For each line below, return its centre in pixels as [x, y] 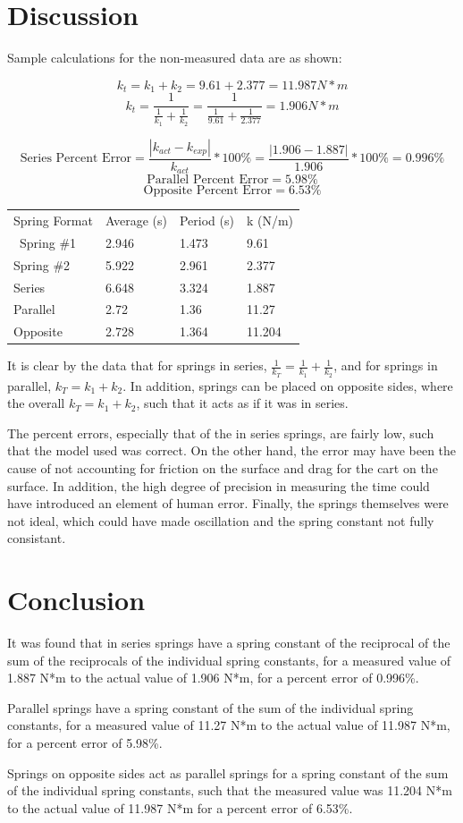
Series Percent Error [76, 159]
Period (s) [206, 221]
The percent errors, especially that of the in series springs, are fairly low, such [221, 433]
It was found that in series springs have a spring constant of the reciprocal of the [229, 643]
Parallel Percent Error [208, 180]
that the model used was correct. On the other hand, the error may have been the [232, 450]
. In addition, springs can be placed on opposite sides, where [288, 385]
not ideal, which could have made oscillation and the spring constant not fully [221, 520]
